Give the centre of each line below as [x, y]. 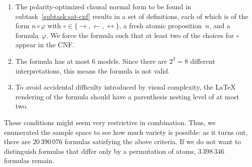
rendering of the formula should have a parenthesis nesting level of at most [127, 96]
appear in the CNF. [45, 45]
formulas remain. [29, 160]
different [203, 61]
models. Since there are [132, 61]
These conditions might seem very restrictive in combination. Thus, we [110, 122]
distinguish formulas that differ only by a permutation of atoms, [100, 151]
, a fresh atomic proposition [161, 26]
